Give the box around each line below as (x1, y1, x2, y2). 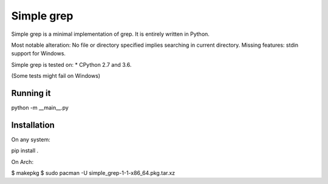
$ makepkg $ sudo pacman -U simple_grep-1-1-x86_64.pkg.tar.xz (11, 169, 176, 177)
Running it (11, 88, 51, 98)
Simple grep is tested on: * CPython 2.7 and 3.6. (11, 61, 132, 68)
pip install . (11, 147, 39, 154)
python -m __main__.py (11, 104, 69, 112)
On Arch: (11, 158, 33, 165)
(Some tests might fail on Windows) (11, 72, 100, 80)
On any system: (11, 135, 51, 143)
